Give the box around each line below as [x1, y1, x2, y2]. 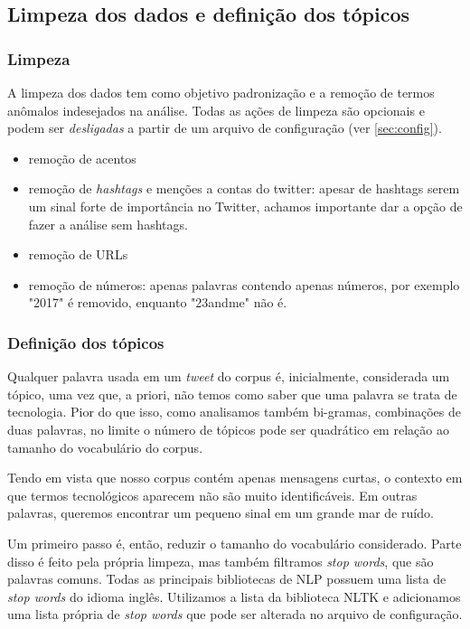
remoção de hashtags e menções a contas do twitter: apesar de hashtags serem [28, 179, 460, 198]
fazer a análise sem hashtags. [28, 214, 188, 233]
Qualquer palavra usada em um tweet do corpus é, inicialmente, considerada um [7, 367, 450, 386]
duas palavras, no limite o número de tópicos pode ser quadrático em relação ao [7, 419, 449, 438]
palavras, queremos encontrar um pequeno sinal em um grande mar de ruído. [7, 503, 434, 522]
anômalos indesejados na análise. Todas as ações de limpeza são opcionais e [7, 100, 425, 119]
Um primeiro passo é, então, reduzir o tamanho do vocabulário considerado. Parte [7, 533, 462, 552]
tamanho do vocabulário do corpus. [7, 437, 203, 456]
